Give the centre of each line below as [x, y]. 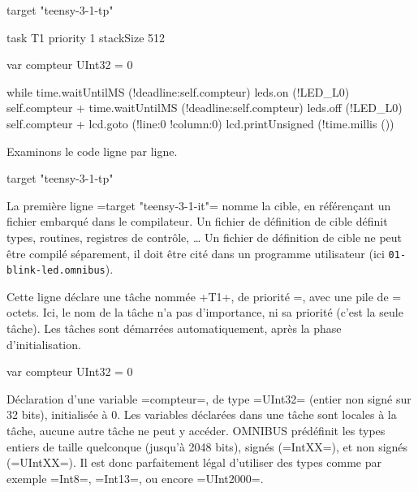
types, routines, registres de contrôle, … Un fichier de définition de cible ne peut [205, 237]
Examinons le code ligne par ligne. [92, 151]
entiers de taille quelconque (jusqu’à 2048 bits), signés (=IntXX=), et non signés [207, 446]
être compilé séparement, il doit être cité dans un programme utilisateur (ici [196, 253]
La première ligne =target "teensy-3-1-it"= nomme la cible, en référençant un [199, 205]
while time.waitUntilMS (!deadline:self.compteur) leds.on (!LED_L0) [178, 91]
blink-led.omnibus [56, 271]
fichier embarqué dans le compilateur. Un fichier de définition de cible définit [197, 221]
